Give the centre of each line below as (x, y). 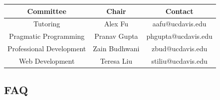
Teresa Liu (116, 60)
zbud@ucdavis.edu (179, 49)
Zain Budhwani (116, 49)
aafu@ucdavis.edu (179, 24)
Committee (47, 11)
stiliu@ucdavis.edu (179, 60)
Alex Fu (116, 24)
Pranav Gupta (116, 36)
